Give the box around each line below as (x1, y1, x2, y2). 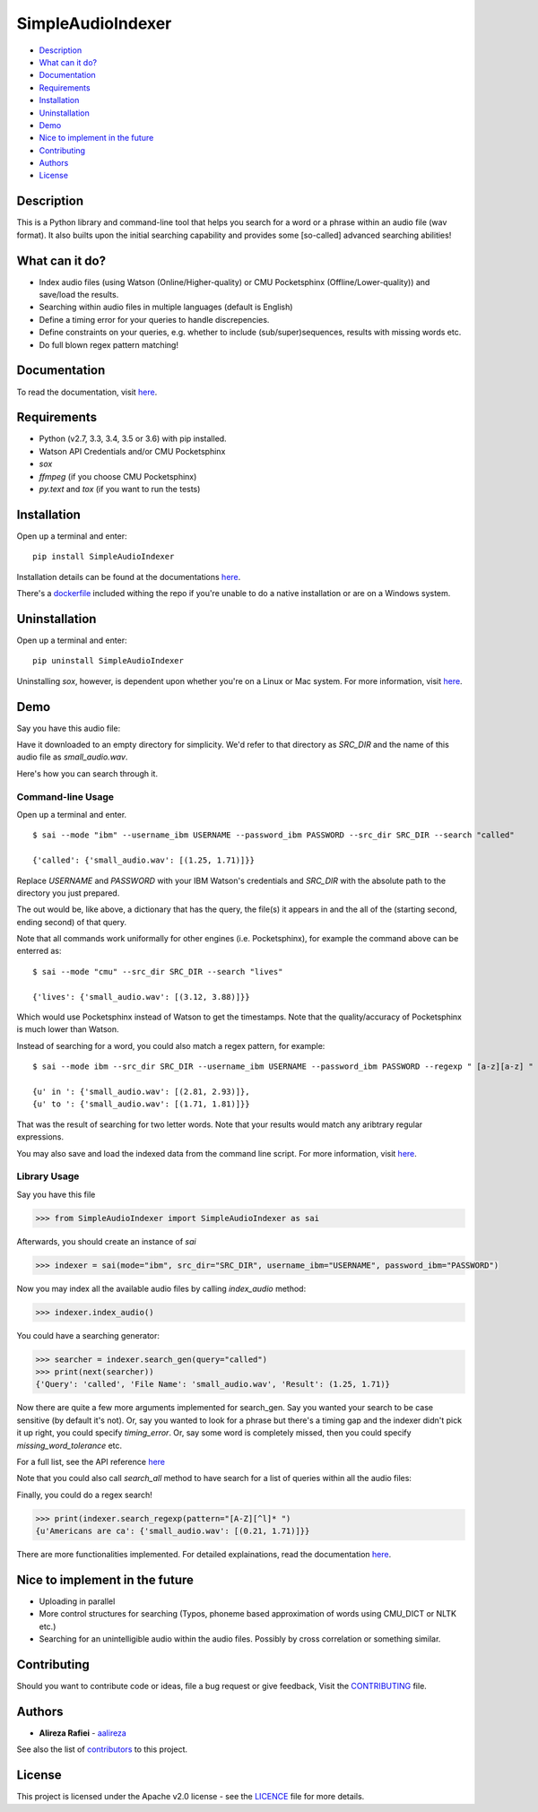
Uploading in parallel (39, 1596, 116, 1607)
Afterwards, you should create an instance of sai (16, 1235, 196, 1246)
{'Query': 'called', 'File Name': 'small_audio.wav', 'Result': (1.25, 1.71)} (35, 1379, 390, 1390)
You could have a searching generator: (16, 1330, 161, 1340)
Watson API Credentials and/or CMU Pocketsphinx (39, 446, 226, 456)
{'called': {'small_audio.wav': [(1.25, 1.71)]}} (32, 855, 256, 865)
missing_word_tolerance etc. (16, 1440, 123, 1451)
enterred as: (16, 946, 62, 957)
